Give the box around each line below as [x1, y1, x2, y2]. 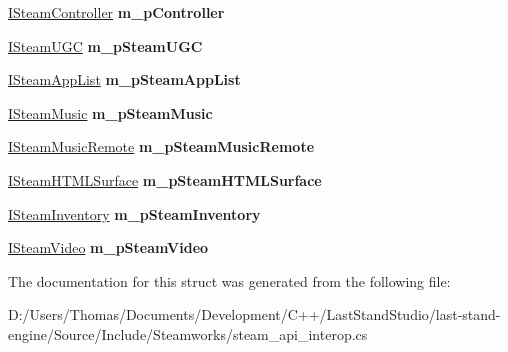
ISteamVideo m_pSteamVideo [8, 237, 209, 258]
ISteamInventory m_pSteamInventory [8, 203, 261, 224]
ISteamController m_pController [8, 2, 225, 22]
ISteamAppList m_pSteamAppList [8, 69, 241, 90]
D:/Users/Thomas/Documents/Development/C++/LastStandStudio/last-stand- [8, 304, 501, 325]
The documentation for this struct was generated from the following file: [8, 270, 451, 291]
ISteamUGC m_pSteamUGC [8, 35, 203, 56]
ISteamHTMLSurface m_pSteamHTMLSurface [8, 169, 322, 190]
